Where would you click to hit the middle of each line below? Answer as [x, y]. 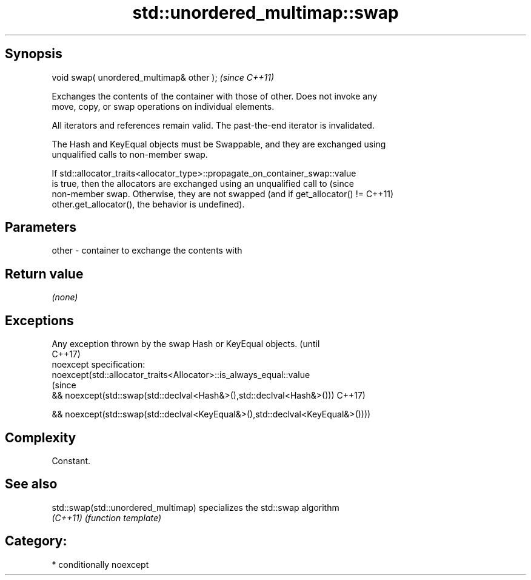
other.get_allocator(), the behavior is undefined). [148, 204]
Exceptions [39, 320]
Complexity [41, 437]
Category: [36, 541]
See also [31, 484]
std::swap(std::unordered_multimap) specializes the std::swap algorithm [195, 507]
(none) [65, 297]
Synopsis [34, 54]
